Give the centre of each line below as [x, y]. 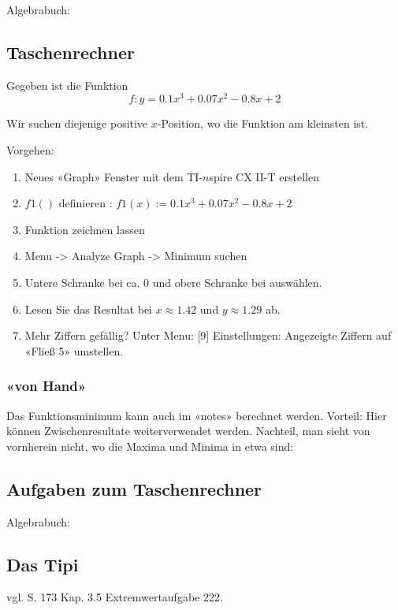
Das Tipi [43, 564]
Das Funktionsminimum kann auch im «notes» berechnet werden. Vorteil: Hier [197, 415]
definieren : [86, 203]
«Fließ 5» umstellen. [74, 350]
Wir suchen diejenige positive [77, 123]
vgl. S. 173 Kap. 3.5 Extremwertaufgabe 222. [115, 597]
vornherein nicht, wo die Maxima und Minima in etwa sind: [150, 446]
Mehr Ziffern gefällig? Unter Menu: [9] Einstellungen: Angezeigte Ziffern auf [208, 335]
